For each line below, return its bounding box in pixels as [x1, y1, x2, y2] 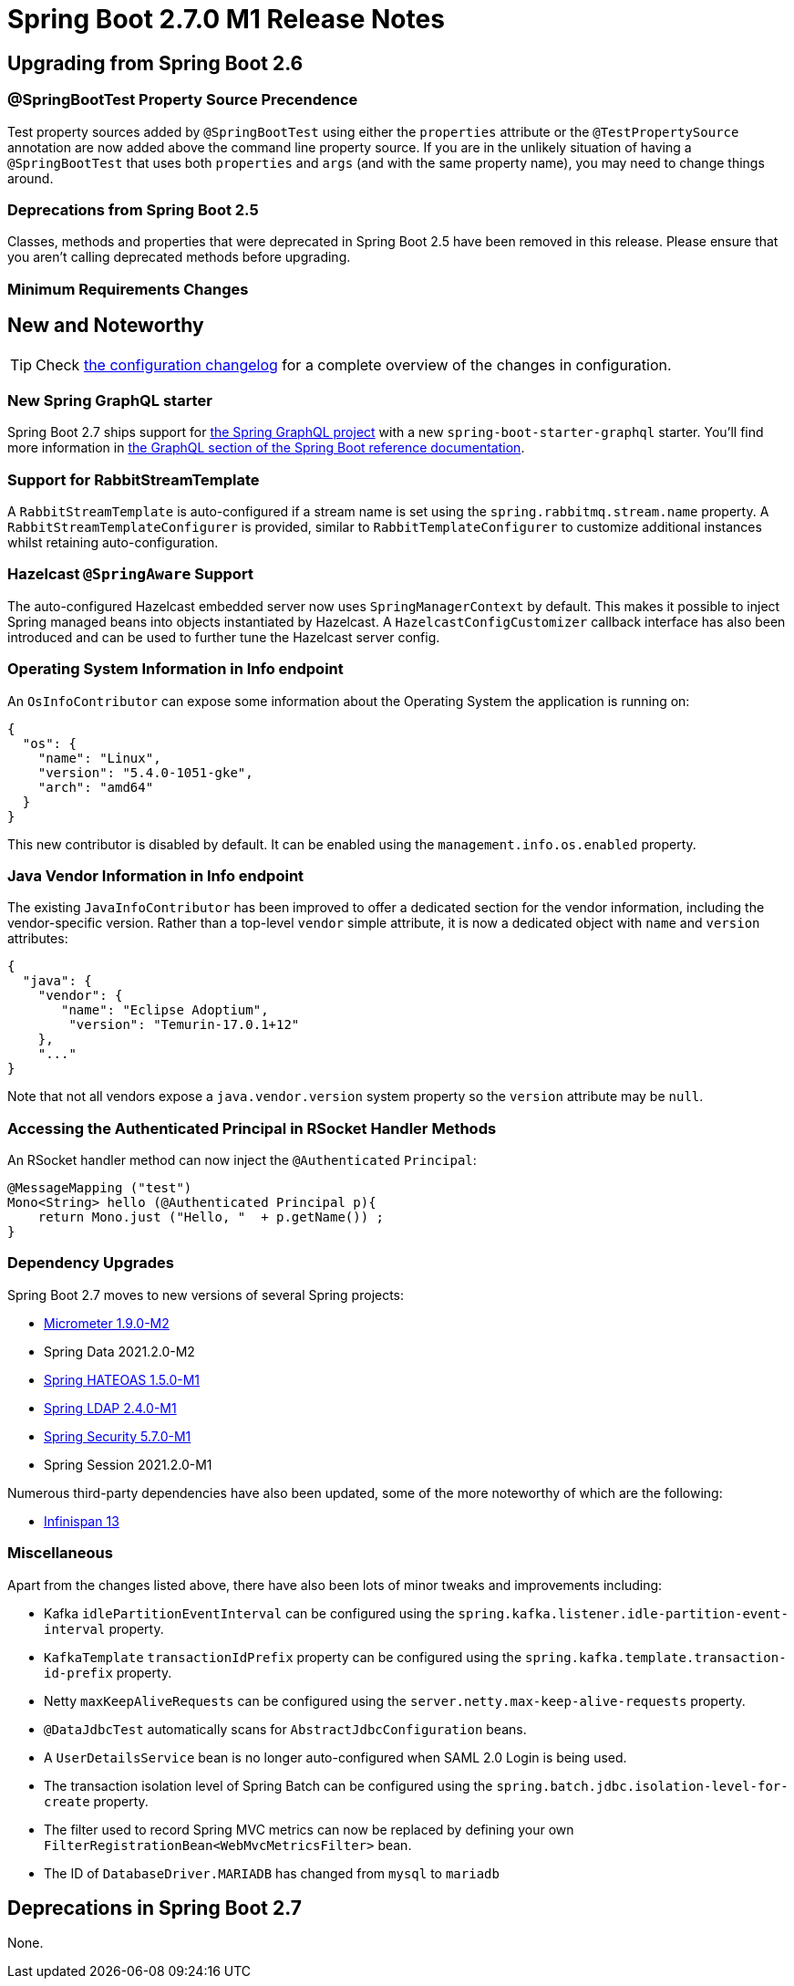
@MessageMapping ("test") [7, 1180, 192, 1196]
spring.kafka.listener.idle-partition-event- [458, 1606, 789, 1621]
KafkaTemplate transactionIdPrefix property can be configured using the [44, 1648, 522, 1665]
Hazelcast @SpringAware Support [7, 565, 253, 584]
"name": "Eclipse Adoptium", [61, 1003, 269, 1018]
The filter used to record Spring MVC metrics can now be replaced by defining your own [44, 1821, 574, 1837]
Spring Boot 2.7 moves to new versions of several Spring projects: [7, 1286, 405, 1303]
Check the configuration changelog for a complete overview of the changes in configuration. [36, 355, 672, 374]
